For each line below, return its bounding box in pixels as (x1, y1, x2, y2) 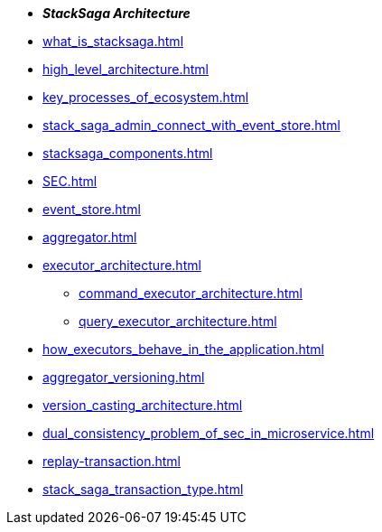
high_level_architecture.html (42, 61, 209, 77)
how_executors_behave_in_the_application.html (42, 341, 324, 357)
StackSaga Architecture (42, 5, 191, 21)
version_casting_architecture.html (42, 397, 243, 413)
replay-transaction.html (42, 453, 181, 469)
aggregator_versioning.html (42, 369, 205, 385)
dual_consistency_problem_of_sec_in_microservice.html (42, 425, 375, 441)
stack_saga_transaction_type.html (42, 481, 244, 497)
